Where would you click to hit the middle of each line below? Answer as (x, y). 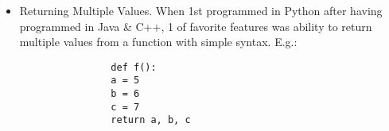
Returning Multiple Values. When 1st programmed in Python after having (201, 10)
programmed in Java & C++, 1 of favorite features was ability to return (196, 26)
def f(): (134, 67)
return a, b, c (151, 120)
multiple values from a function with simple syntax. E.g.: (158, 42)
